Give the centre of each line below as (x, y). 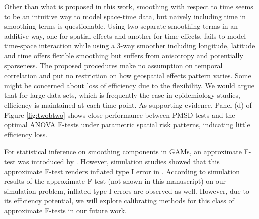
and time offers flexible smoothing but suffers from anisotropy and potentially (124, 55)
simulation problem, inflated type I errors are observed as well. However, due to (127, 191)
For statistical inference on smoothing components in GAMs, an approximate (123, 151)
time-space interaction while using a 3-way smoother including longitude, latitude (130, 46)
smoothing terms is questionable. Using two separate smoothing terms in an (121, 26)
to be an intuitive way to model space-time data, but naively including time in (125, 16)
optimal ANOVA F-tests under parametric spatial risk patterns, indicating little (127, 125)
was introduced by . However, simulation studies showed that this (119, 161)
